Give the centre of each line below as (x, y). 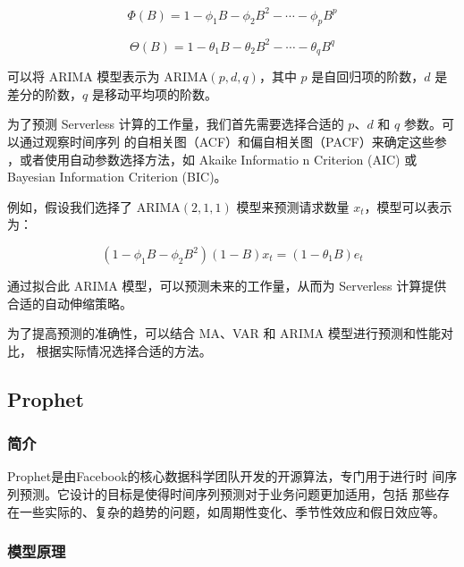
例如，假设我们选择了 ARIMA (94, 206)
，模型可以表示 (408, 206)
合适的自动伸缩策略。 (70, 303)
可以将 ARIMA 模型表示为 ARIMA (108, 76)
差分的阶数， (45, 93)
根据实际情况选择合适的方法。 (124, 350)
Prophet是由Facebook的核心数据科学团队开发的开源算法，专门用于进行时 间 (226, 476)
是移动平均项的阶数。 (154, 93)
